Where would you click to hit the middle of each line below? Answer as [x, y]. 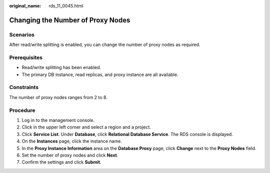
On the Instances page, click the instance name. [72, 141]
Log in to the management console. [58, 120]
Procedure [22, 110]
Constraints [24, 87]
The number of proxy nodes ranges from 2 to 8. [58, 97]
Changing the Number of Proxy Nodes [70, 20]
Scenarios [22, 34]
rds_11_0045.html [66, 6]
